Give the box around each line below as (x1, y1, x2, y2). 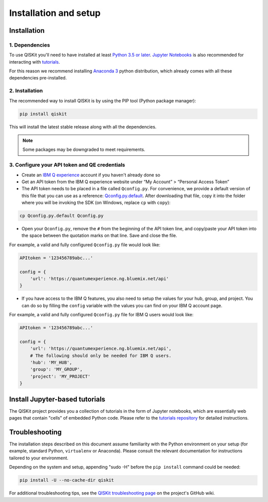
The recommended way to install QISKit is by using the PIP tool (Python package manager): (9, 97, 196, 104)
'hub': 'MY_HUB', (30, 360, 72, 365)
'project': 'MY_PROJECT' (30, 373, 91, 379)
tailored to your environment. (9, 455, 69, 461)
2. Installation (9, 87, 43, 94)
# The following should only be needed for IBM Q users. (30, 353, 172, 359)
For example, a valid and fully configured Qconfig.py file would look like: (9, 241, 161, 248)
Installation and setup (9, 7, 101, 18)
